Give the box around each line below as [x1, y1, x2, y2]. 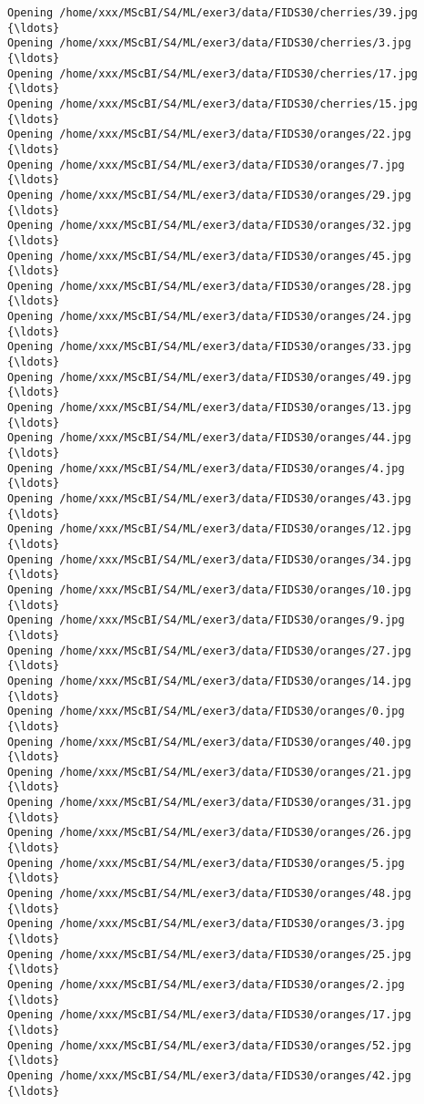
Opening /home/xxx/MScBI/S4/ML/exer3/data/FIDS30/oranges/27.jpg [7, 644, 411, 657]
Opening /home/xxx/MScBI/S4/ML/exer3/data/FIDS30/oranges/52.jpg [7, 1038, 411, 1052]
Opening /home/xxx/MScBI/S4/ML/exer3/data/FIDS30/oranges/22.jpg [7, 128, 411, 141]
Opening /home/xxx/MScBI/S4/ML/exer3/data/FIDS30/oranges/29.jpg [7, 188, 411, 201]
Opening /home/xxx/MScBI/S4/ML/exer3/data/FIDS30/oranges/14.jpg [7, 674, 411, 687]
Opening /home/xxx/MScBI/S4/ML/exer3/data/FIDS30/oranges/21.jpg [7, 765, 411, 779]
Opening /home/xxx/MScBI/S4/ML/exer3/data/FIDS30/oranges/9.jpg [7, 614, 405, 627]
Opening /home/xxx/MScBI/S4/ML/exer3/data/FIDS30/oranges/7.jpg [7, 158, 405, 171]
